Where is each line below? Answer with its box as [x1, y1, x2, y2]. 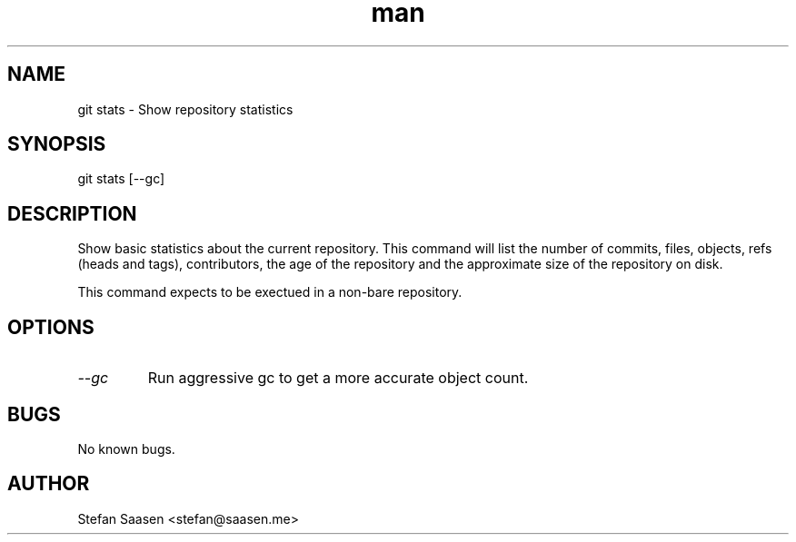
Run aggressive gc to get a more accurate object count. [147, 369, 529, 388]
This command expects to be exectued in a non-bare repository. [77, 284, 463, 301]
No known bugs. [77, 440, 175, 457]
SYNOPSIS [7, 133, 106, 156]
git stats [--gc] [77, 171, 165, 187]
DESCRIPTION [7, 202, 137, 225]
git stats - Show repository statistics [77, 101, 294, 117]
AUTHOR [7, 472, 90, 496]
